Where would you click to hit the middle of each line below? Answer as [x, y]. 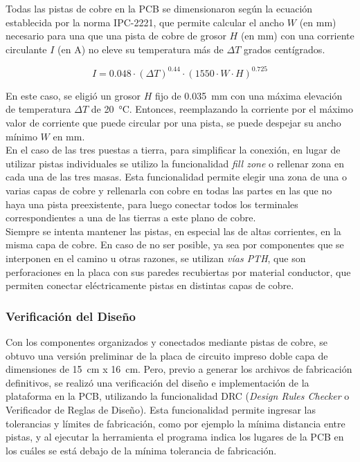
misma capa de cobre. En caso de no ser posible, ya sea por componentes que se [175, 244]
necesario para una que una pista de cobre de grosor [116, 36]
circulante [26, 49]
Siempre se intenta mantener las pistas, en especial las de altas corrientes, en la [173, 231]
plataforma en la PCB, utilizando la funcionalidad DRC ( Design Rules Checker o [178, 396]
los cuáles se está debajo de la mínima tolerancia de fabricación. [141, 450]
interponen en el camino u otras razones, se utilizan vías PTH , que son [156, 258]
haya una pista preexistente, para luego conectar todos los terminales [152, 204]
